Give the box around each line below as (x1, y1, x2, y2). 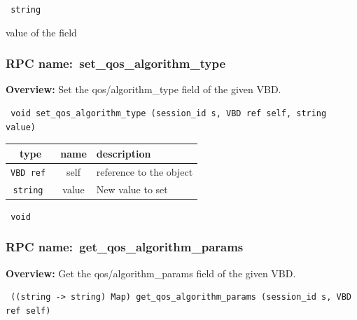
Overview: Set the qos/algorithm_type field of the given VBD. (6, 82, 281, 97)
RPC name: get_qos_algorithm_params (6, 238, 244, 256)
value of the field (6, 25, 77, 39)
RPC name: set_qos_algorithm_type (6, 55, 226, 72)
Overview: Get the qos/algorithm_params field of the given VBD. (6, 265, 296, 280)
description (96, 146, 151, 160)
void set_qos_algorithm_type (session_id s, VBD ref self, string (10, 109, 327, 119)
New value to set (96, 181, 168, 196)
